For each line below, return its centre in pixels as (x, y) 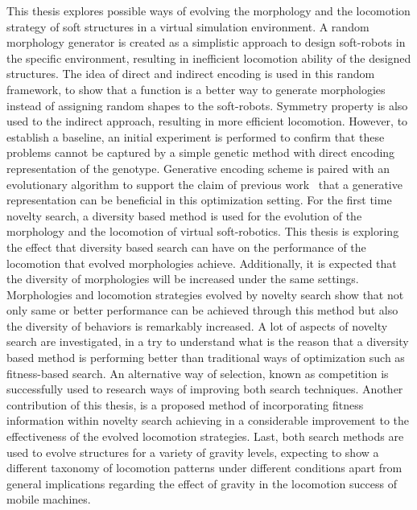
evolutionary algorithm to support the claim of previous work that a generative (204, 184)
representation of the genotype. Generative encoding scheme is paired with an (198, 168)
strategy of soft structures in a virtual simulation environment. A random (188, 26)
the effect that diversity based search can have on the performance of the (186, 247)
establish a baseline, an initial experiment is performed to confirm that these (196, 136)
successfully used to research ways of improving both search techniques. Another (205, 389)
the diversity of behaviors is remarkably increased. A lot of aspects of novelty (197, 325)
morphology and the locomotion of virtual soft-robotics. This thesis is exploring (203, 231)
